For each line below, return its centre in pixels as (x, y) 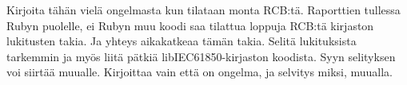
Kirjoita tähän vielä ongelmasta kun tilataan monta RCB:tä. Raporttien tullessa (203, 10)
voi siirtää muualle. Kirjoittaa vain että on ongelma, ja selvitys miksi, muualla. (200, 72)
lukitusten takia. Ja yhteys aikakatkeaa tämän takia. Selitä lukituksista (182, 41)
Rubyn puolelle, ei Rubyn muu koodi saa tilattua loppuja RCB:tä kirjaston (190, 25)
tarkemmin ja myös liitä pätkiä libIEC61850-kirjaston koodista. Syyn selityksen (201, 56)
